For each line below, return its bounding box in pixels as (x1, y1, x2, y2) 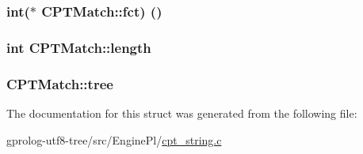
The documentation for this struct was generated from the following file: (6, 104, 357, 121)
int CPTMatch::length (6, 37, 151, 57)
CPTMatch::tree (6, 73, 113, 93)
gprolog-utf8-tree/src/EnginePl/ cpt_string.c (6, 131, 222, 148)
